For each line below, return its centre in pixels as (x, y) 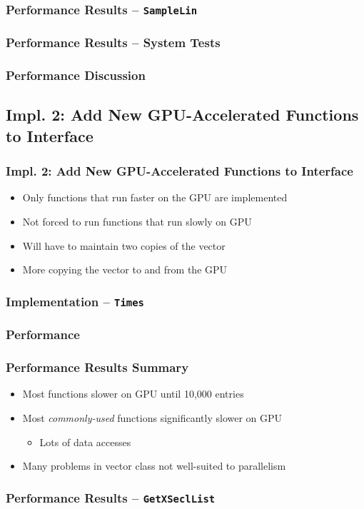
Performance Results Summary (97, 367)
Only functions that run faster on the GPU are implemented (155, 197)
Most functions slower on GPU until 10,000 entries (133, 394)
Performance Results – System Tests (113, 42)
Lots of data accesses (85, 442)
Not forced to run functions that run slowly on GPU (137, 222)
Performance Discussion (76, 75)
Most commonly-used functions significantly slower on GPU (152, 417)
